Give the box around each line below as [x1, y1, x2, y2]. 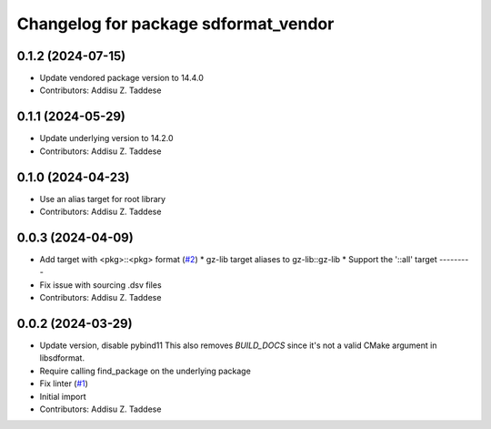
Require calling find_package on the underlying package [39, 365, 252, 376]
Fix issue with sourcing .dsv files [39, 279, 163, 291]
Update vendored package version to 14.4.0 [39, 73, 205, 84]
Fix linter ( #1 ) [39, 378, 88, 389]
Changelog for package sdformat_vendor [16, 14, 335, 34]
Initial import [39, 391, 86, 402]
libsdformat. [39, 352, 85, 363]
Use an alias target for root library [39, 193, 166, 204]
